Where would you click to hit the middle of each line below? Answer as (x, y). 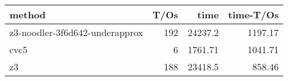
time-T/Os (254, 14)
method (28, 14)
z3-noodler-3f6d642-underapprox (76, 32)
